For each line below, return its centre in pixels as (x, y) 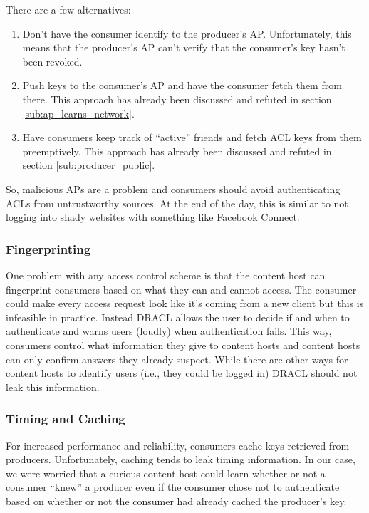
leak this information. (53, 387)
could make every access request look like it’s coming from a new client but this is (185, 303)
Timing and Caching (66, 419)
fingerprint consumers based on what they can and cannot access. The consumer (181, 289)
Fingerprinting (48, 248)
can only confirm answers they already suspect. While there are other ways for (177, 359)
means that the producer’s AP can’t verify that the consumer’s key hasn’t (184, 47)
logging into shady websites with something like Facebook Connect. (153, 217)
